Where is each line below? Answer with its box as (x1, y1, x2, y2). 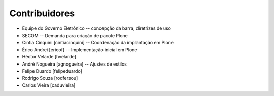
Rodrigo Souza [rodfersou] (22, 75, 78, 81)
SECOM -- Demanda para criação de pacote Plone (22, 32, 128, 38)
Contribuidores (9, 8, 75, 19)
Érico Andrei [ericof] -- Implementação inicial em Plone (22, 46, 138, 53)
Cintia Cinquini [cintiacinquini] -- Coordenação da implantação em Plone (22, 40, 174, 46)
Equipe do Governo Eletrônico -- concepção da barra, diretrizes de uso (22, 25, 171, 31)
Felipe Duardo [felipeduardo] (22, 68, 82, 74)
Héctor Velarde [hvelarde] (22, 54, 76, 60)
